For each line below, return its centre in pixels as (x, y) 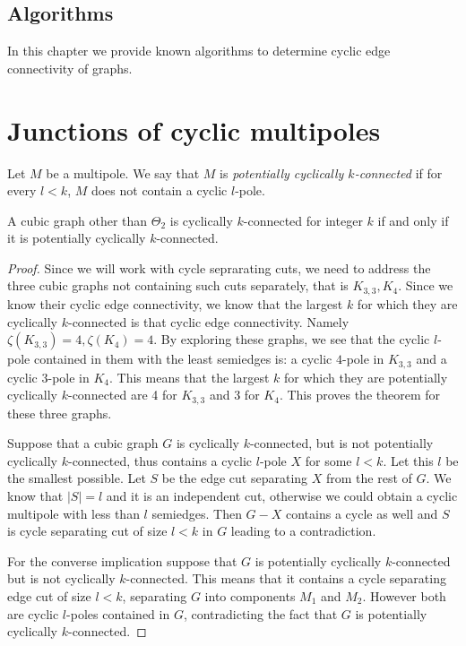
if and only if (413, 220)
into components (250, 595)
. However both (404, 595)
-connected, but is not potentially (341, 443)
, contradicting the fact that (260, 613)
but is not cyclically (61, 578)
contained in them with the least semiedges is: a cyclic (183, 359)
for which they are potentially (366, 377)
